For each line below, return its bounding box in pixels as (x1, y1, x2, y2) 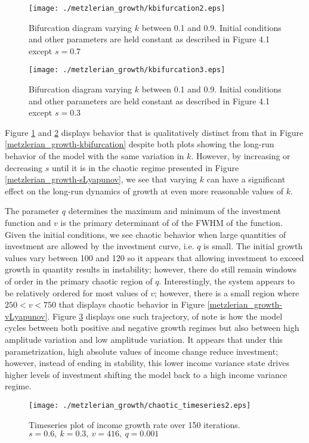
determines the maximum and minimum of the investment (68, 205, 282, 217)
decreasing (5, 161, 43, 174)
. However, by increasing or (191, 150, 291, 162)
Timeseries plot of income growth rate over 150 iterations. (29, 418, 240, 430)
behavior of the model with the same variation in (5, 150, 184, 162)
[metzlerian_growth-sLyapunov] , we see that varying (5, 173, 197, 185)
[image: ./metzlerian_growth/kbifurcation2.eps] (29, 4, 225, 13)
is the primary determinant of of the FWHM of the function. (60, 216, 283, 229)
